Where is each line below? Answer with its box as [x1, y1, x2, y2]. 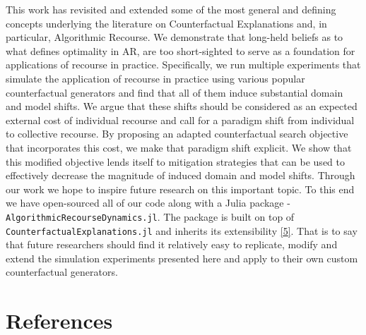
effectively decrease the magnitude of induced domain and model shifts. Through [6, 168, 355, 183]
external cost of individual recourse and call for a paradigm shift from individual [6, 112, 355, 127]
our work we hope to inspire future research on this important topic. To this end [6, 181, 355, 196]
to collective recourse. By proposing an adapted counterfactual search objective [6, 126, 348, 141]
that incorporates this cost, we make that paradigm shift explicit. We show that [6, 140, 352, 154]
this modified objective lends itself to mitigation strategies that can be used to [6, 154, 345, 169]
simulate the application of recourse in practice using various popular [6, 71, 305, 85]
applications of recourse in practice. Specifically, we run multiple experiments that [6, 57, 361, 72]
